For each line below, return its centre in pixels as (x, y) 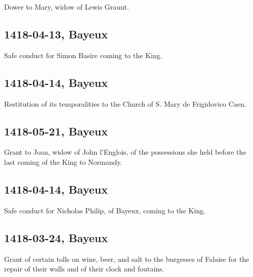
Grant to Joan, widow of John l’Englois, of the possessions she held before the (125, 152)
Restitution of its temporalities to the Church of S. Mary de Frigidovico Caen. (125, 103)
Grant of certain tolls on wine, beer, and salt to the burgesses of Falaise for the (127, 259)
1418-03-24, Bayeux (56, 237)
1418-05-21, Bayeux (56, 131)
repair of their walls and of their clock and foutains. (84, 269)
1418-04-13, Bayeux (56, 34)
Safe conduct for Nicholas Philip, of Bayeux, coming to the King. (105, 210)
